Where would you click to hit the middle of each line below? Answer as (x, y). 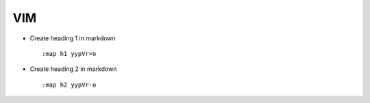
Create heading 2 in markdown (73, 69)
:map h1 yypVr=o (69, 54)
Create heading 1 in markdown (73, 38)
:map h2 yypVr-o (69, 85)
